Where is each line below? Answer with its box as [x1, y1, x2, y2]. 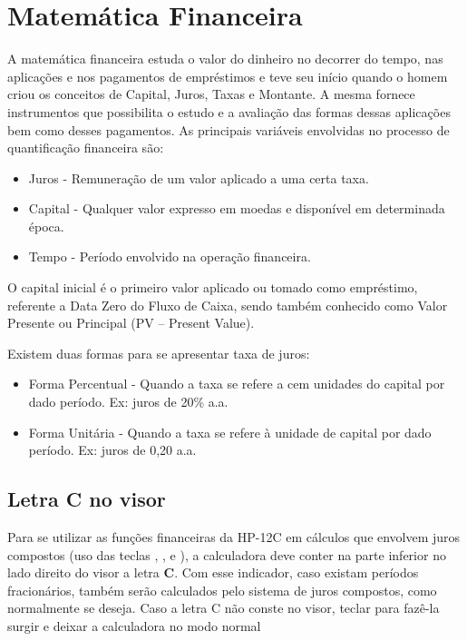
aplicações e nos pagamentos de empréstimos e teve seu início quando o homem [7, 66, 448, 85]
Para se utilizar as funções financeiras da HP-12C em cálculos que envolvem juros [7, 528, 461, 547]
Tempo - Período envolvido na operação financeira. [28, 247, 311, 266]
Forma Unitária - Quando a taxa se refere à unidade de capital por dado [28, 422, 432, 441]
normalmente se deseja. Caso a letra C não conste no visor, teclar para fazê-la [7, 598, 440, 617]
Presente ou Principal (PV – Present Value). [7, 313, 255, 332]
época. [28, 216, 64, 235]
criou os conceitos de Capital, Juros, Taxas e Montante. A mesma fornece [7, 84, 415, 104]
